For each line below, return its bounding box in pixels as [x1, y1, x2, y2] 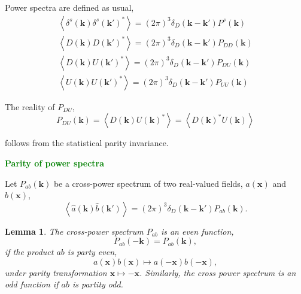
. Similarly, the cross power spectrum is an [139, 266, 296, 278]
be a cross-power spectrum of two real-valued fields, [53, 177, 243, 189]
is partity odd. [72, 278, 123, 290]
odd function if [5, 278, 59, 290]
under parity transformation [5, 266, 107, 278]
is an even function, [160, 225, 234, 237]
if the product [5, 245, 54, 258]
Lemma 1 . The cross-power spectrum [5, 225, 144, 237]
